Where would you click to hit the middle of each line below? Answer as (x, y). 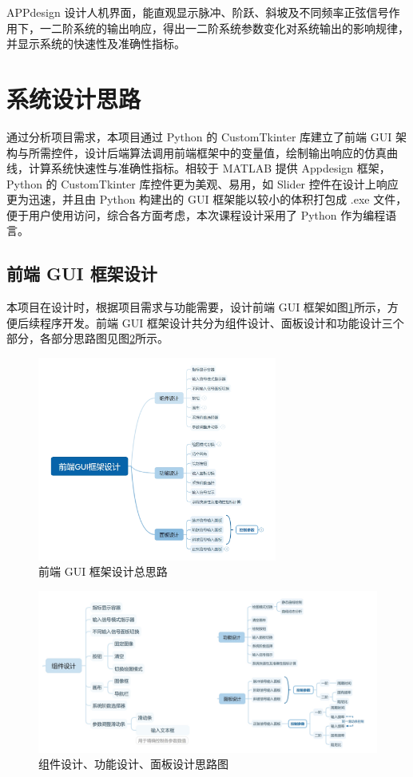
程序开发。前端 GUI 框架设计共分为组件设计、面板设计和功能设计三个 (222, 322)
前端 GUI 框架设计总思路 (103, 571)
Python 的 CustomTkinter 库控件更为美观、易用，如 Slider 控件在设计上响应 (203, 183)
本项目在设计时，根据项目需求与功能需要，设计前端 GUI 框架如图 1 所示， (197, 307)
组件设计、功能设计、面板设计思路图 (133, 764)
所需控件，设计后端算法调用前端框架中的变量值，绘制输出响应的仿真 (207, 152)
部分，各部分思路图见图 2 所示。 (87, 338)
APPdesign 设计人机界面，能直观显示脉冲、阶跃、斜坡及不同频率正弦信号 (198, 12)
